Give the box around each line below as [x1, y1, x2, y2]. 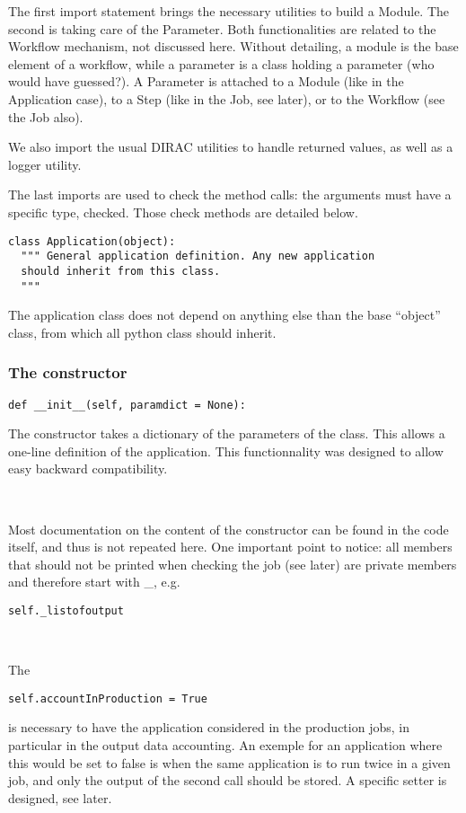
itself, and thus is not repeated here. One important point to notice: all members [8, 537, 453, 556]
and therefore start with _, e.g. [8, 572, 180, 591]
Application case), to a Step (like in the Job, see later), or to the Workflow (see [8, 89, 445, 108]
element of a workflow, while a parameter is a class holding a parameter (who [8, 54, 435, 73]
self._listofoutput [8, 604, 124, 617]
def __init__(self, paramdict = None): [8, 398, 246, 411]
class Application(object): [8, 234, 176, 248]
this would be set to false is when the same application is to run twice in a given [8, 753, 451, 772]
